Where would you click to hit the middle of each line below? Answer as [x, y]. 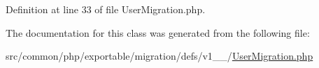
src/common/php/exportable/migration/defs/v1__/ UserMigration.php [159, 56]
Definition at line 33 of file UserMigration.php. [106, 9]
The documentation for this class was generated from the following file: [158, 32]
